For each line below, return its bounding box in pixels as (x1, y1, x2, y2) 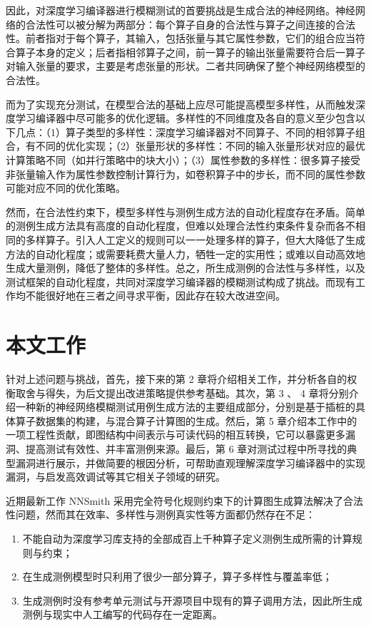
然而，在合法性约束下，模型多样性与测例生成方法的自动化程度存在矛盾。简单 (6, 204, 365, 219)
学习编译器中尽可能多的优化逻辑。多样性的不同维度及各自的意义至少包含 (15, 111, 355, 125)
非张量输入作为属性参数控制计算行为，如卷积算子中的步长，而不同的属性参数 (6, 166, 365, 181)
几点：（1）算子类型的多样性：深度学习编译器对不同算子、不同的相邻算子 (15, 124, 355, 139)
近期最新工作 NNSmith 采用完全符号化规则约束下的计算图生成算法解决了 (6, 493, 343, 508)
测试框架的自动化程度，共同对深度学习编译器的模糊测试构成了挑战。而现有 (6, 274, 355, 289)
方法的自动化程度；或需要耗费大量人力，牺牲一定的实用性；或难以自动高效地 (6, 246, 365, 261)
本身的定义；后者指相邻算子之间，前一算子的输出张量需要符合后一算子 (35, 44, 365, 59)
